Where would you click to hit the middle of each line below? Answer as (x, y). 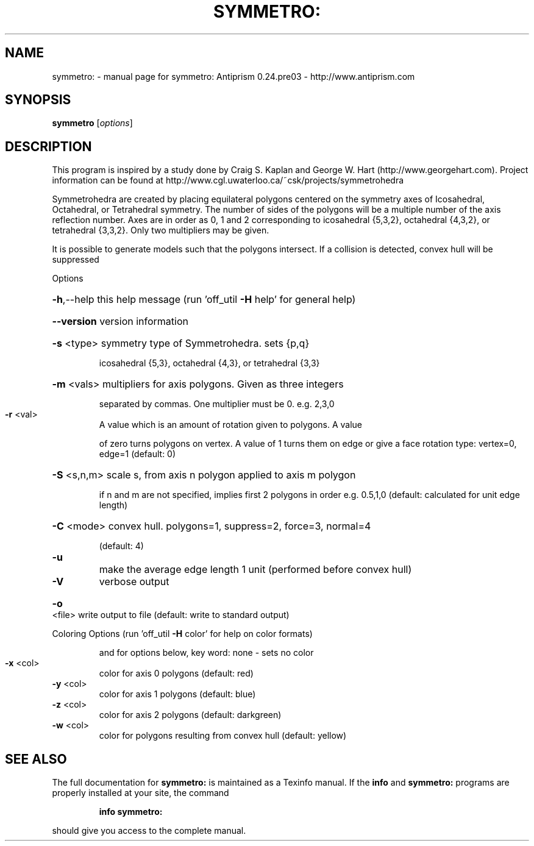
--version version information (120, 322)
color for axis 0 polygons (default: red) (176, 674)
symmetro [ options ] (92, 123)
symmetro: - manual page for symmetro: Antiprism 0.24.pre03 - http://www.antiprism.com (233, 76)
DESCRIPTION (48, 146)
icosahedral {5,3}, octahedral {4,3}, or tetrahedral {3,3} (209, 363)
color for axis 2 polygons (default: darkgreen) (190, 715)
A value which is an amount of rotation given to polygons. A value (231, 425)
